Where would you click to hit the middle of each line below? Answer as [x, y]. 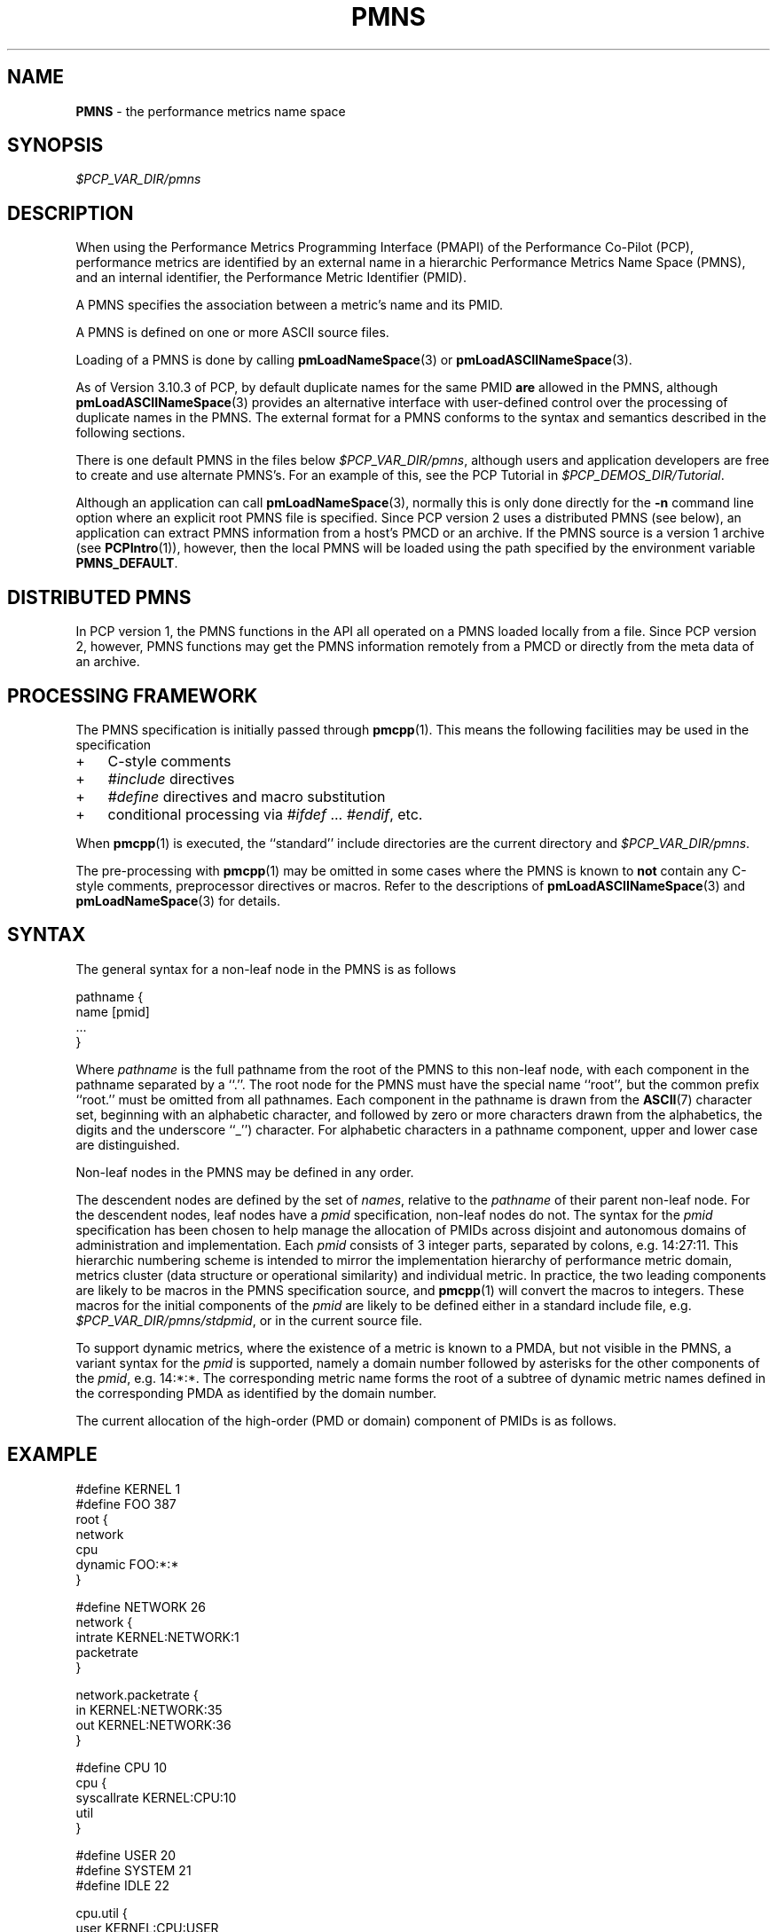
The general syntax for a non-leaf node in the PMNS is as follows [266, 969]
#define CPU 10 [121, 1767]
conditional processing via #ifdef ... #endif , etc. [265, 814]
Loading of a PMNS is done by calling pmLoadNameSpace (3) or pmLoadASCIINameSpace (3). [354, 360]
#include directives [171, 778]
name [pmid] [113, 1011]
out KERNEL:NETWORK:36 [153, 1724]
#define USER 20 [126, 1855]
